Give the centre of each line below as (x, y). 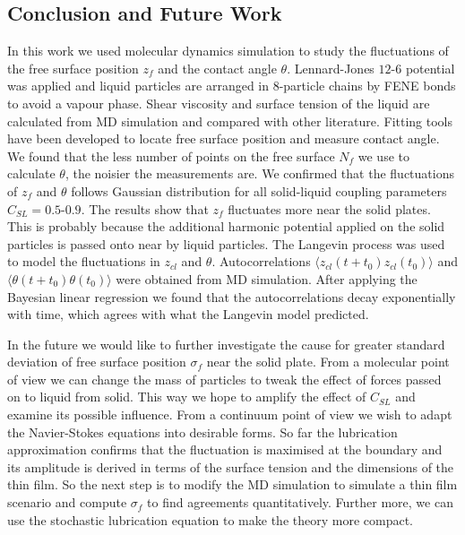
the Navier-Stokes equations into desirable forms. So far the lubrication (202, 431)
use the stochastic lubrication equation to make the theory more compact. (210, 519)
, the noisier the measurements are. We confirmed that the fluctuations (259, 173)
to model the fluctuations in (84, 261)
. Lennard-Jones (331, 68)
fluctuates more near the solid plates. (329, 208)
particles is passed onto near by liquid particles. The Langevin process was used (226, 243)
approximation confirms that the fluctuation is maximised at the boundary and (225, 449)
